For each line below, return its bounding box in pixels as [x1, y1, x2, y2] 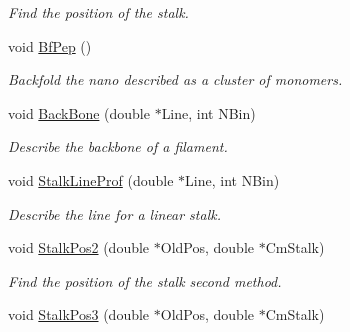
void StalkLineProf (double [8, 169, 174, 190]
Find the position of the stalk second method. [8, 270, 282, 291]
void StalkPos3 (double [8, 304, 150, 325]
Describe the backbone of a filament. [8, 136, 228, 157]
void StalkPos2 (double [8, 237, 150, 258]
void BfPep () [8, 35, 92, 56]
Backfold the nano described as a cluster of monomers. [8, 69, 343, 90]
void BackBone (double [8, 102, 150, 123]
